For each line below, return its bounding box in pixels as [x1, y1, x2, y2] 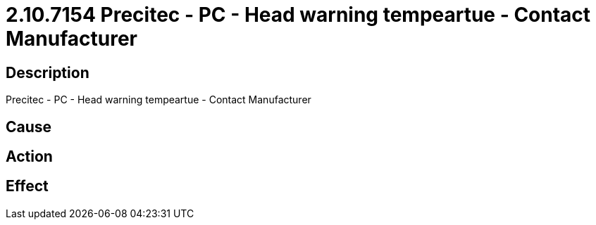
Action [6, 148, 53, 166]
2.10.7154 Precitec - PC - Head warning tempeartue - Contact [6, 3, 591, 27]
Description [6, 63, 89, 82]
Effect [6, 177, 49, 195]
